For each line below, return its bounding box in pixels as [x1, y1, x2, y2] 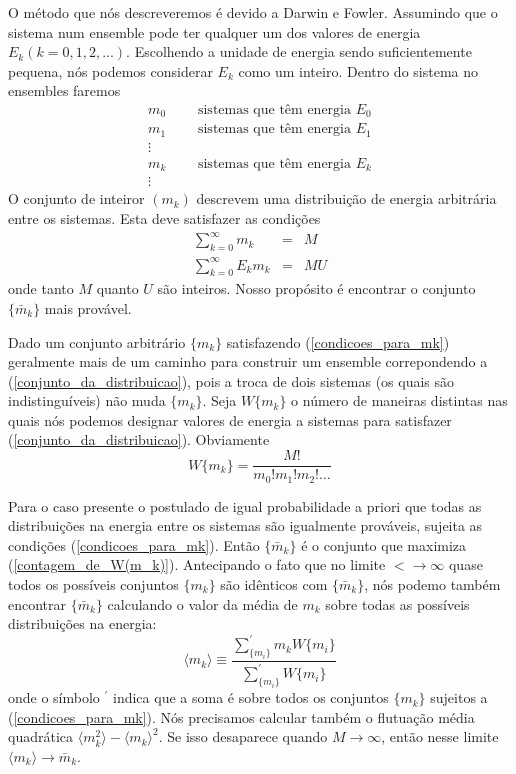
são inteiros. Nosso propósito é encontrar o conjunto [157, 278, 476, 299]
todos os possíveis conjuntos [8, 573, 179, 594]
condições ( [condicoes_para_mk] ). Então [8, 534, 260, 555]
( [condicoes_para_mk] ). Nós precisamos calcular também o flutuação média [8, 706, 475, 727]
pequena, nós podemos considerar [8, 60, 213, 81]
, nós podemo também [364, 573, 501, 594]
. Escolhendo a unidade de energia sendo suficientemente [126, 41, 472, 62]
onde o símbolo [8, 687, 100, 708]
